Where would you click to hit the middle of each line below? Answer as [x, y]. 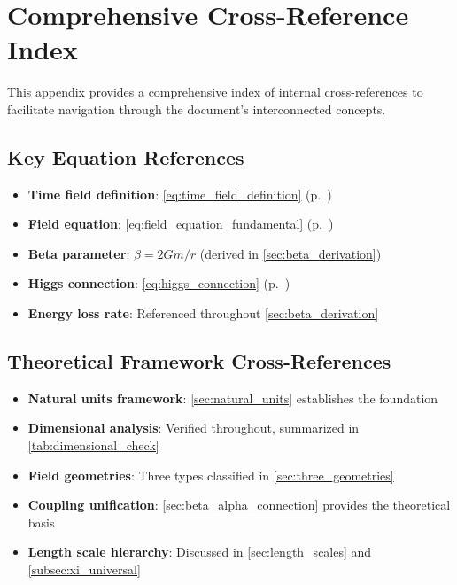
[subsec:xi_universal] [84, 569]
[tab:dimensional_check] [93, 445]
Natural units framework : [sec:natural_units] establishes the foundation [233, 398]
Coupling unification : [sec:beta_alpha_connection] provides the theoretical [239, 505]
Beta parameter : [79, 253]
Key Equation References [126, 156]
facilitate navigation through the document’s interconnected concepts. [197, 109]
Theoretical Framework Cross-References [199, 361]
